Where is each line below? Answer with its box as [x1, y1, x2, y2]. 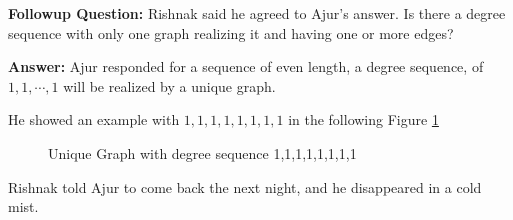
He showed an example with [8, 109, 180, 130]
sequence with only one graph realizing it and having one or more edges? [8, 22, 454, 43]
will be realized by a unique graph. [63, 75, 276, 96]
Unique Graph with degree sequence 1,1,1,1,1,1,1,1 [48, 142, 357, 163]
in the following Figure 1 [288, 109, 439, 130]
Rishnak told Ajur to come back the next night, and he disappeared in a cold [8, 176, 482, 197]
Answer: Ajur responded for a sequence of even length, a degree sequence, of [8, 56, 484, 77]
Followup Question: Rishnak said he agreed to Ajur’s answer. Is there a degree [8, 3, 506, 23]
